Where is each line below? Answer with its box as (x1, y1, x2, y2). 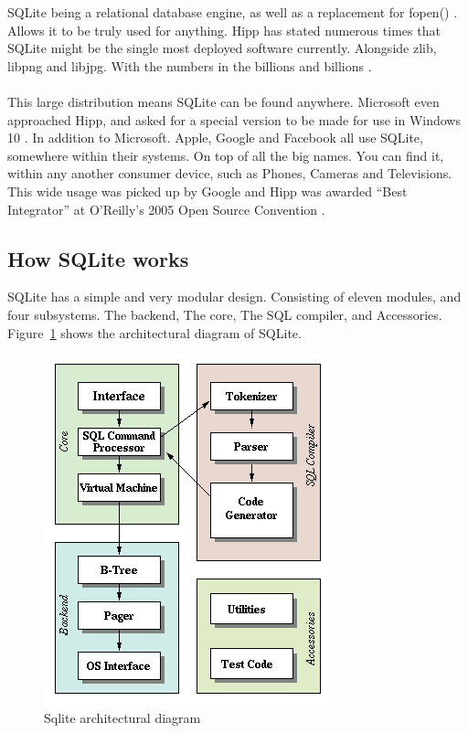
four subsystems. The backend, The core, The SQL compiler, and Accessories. (7, 304, 442, 324)
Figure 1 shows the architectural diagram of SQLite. (7, 323, 302, 342)
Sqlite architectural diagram (44, 707, 201, 727)
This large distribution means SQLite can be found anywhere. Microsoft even (7, 91, 440, 111)
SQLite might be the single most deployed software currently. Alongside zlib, (7, 38, 437, 58)
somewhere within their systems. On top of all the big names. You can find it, (7, 145, 444, 165)
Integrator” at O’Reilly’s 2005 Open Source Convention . (7, 199, 325, 218)
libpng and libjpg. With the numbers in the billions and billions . (7, 56, 372, 75)
